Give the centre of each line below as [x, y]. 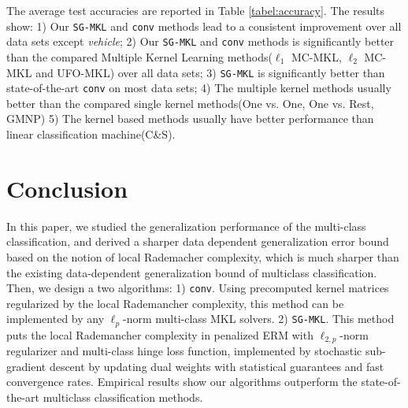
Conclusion [67, 188]
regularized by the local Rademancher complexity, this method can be [175, 303]
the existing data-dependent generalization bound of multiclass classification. [192, 272]
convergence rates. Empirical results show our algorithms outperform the [182, 382]
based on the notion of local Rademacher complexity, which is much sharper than [203, 256]
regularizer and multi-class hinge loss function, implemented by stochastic [184, 351]
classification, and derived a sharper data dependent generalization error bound [198, 241]
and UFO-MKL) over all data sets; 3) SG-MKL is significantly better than [210, 72]
